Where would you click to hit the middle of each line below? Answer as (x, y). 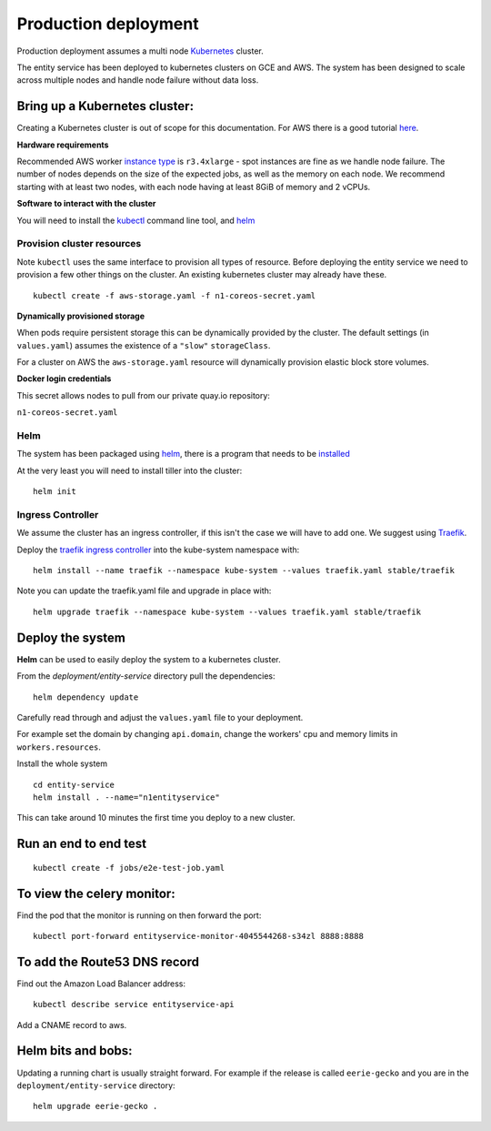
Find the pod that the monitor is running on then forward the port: (139, 915)
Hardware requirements (63, 145)
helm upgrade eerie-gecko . (95, 1106)
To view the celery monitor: (96, 893)
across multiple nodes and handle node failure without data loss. (138, 80)
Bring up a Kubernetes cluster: (105, 106)
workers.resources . (59, 747)
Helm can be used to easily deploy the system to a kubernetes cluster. (149, 659)
